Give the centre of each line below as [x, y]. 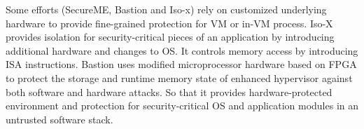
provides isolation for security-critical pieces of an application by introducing [170, 37]
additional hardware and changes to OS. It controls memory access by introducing [182, 50]
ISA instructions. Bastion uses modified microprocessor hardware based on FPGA [181, 64]
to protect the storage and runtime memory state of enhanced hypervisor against [179, 77]
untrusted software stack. [59, 119]
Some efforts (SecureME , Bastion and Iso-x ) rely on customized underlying [166, 9]
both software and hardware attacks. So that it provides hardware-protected [169, 91]
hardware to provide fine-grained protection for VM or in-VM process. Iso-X [169, 23]
